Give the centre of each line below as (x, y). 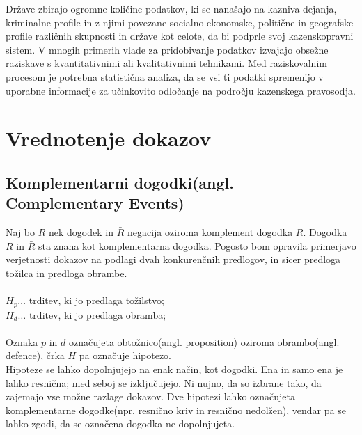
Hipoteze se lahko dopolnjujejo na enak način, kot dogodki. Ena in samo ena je (174, 369)
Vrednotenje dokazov (109, 138)
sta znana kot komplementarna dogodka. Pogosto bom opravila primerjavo (197, 245)
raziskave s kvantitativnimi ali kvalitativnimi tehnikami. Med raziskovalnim (166, 63)
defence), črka (35, 355)
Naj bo (21, 232)
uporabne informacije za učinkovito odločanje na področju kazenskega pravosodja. (181, 90)
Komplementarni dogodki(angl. (120, 182)
